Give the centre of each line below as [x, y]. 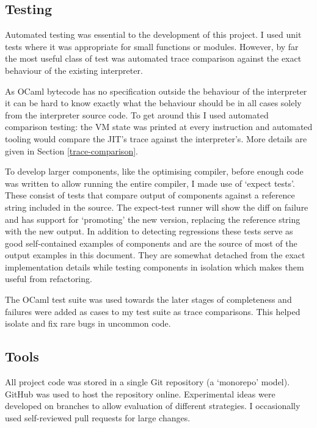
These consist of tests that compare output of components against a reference [150, 195]
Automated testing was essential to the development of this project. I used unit [153, 34]
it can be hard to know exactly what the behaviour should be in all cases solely [153, 103]
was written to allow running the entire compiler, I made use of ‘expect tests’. [150, 183]
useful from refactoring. [49, 279]
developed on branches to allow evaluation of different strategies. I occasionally [153, 406]
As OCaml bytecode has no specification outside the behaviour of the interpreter [156, 91]
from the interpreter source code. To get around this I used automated [137, 114]
